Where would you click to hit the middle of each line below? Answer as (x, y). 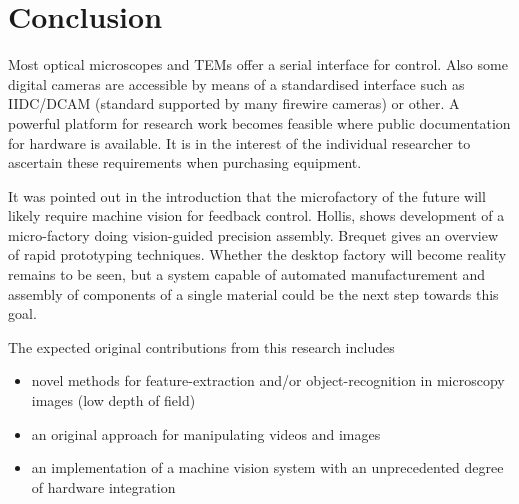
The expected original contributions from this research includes (201, 346)
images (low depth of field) (113, 400)
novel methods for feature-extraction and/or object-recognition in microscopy (268, 380)
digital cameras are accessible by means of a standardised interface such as (236, 83)
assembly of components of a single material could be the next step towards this (253, 293)
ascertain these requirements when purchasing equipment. (185, 162)
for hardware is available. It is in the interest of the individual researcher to (239, 142)
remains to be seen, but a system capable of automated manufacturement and (247, 274)
